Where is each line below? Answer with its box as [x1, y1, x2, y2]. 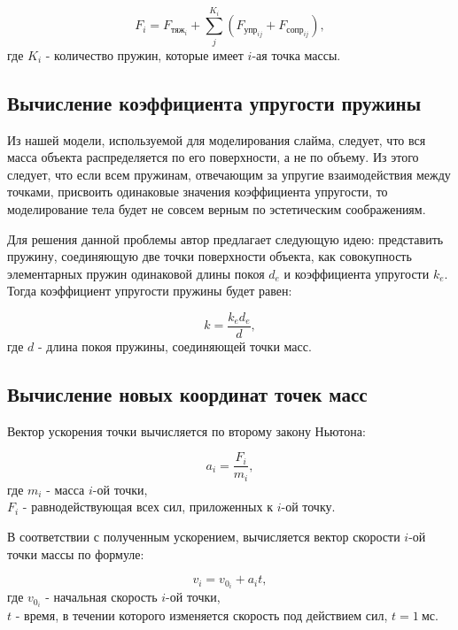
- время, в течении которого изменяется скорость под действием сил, [15, 606, 388, 625]
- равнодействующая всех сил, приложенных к [22, 497, 273, 516]
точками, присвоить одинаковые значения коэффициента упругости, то [7, 182, 388, 201]
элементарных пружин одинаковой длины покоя [7, 264, 265, 282]
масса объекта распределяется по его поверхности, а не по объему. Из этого [7, 148, 419, 166]
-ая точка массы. [252, 45, 341, 64]
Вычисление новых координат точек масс [7, 380, 368, 407]
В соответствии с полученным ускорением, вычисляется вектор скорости [7, 527, 400, 546]
